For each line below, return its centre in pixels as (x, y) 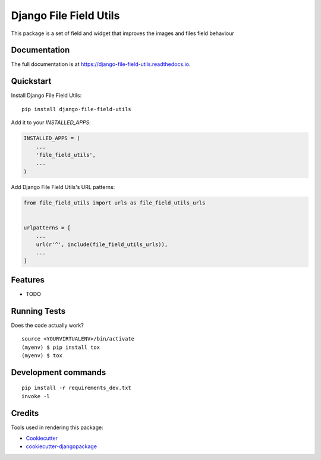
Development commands (59, 372)
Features (28, 280)
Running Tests (38, 311)
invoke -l (36, 396)
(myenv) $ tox (42, 355)
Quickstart (31, 81)
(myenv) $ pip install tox (61, 347)
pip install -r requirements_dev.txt (77, 388)
